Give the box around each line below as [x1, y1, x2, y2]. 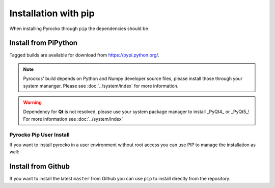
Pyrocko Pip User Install [9, 131, 70, 138]
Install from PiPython [9, 39, 78, 47]
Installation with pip [9, 8, 95, 19]
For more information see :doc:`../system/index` [23, 116, 123, 122]
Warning [23, 99, 42, 105]
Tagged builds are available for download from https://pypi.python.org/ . [9, 52, 160, 58]
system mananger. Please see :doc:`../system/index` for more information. [23, 83, 179, 89]
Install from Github [9, 162, 70, 171]
